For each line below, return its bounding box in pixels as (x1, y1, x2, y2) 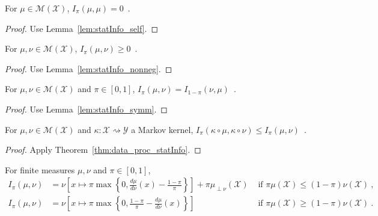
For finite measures (5, 163, 75, 176)
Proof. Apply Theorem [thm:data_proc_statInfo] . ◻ (5, 143, 201, 156)
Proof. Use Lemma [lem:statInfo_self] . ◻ (5, 22, 159, 34)
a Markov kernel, (131, 123, 194, 135)
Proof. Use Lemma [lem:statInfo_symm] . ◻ (5, 102, 168, 115)
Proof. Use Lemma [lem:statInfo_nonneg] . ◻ (5, 62, 172, 75)
